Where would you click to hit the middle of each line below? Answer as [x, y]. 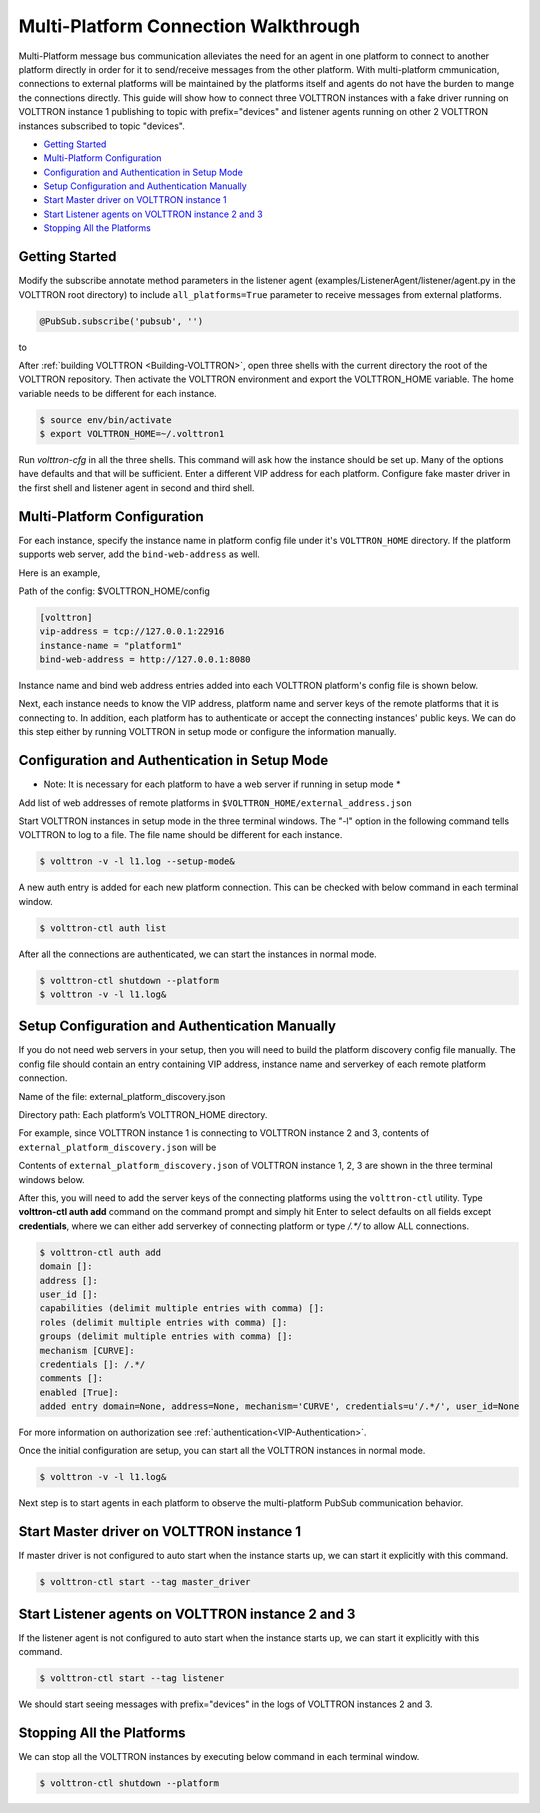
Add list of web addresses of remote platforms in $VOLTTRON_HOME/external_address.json [215, 802]
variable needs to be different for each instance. [117, 393]
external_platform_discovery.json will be [117, 1147]
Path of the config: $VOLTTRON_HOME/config [114, 591]
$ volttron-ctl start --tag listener [132, 1678]
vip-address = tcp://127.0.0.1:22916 [132, 631]
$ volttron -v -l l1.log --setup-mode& [137, 861]
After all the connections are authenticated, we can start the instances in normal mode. [197, 954]
